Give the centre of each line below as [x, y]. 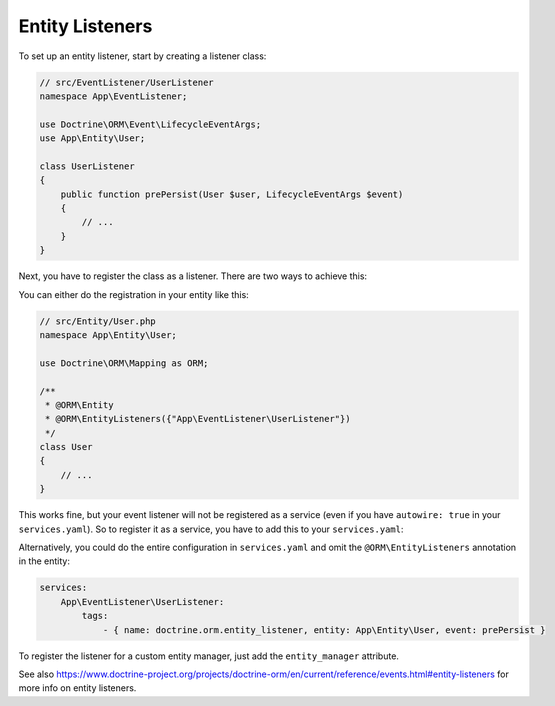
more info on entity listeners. [77, 688]
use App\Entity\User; [92, 138]
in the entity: [44, 561]
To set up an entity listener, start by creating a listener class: [142, 56]
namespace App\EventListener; [113, 96]
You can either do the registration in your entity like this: [133, 294]
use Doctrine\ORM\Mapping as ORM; [124, 363]
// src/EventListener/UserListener [126, 82]
